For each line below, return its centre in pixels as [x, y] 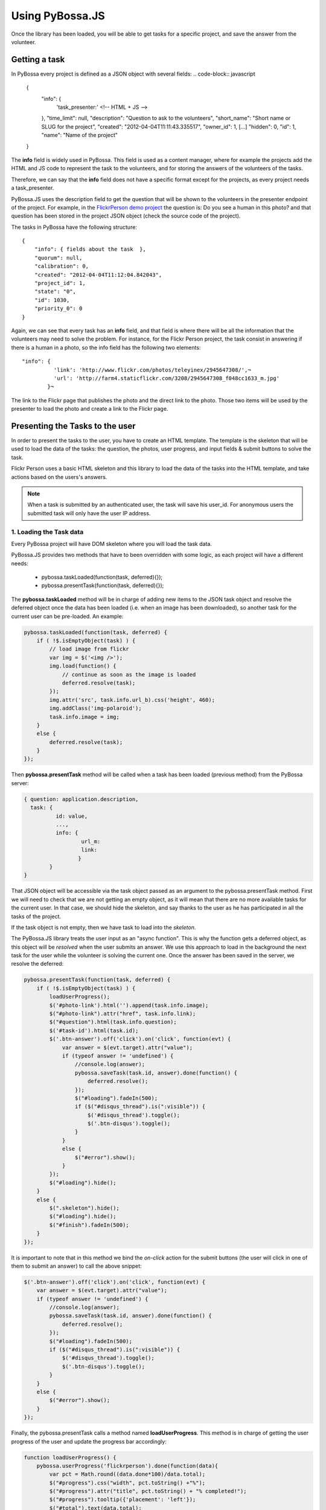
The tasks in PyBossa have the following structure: [74, 227]
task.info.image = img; [85, 717]
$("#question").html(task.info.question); [113, 1022]
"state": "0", [55, 292]
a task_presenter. [33, 188]
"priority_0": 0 [58, 309]
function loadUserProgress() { [70, 1457]
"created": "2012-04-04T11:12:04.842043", [98, 275]
